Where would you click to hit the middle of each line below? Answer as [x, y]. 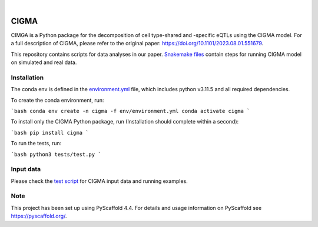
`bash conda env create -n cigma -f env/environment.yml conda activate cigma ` [130, 111]
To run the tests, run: [36, 143]
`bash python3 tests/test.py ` [56, 154]
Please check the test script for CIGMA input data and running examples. [99, 181]
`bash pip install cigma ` [50, 133]
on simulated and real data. [44, 62]
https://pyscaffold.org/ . [39, 216]
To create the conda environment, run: [57, 100]
